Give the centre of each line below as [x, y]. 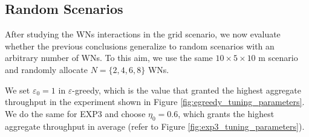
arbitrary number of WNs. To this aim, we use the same [109, 58]
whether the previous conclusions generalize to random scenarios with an [140, 46]
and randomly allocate [46, 69]
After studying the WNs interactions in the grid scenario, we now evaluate [143, 34]
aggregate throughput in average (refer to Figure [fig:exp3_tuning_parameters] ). [155, 126]
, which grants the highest [226, 113]
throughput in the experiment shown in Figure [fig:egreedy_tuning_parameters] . [155, 102]
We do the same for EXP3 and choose [75, 113]
